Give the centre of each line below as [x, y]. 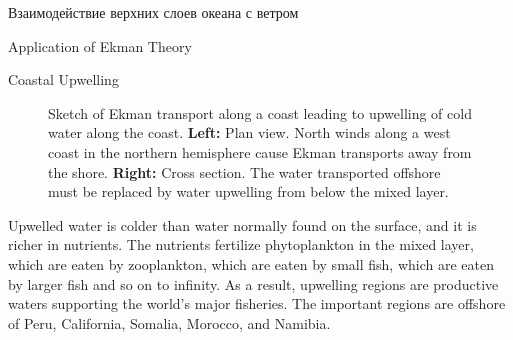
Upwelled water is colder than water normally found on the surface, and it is [242, 224]
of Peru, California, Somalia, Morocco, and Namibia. [169, 322]
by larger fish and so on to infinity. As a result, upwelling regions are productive [253, 283]
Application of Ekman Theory [100, 45]
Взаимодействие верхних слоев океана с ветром [153, 12]
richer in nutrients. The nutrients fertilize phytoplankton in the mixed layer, [241, 244]
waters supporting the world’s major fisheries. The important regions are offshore [257, 303]
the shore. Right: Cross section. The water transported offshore [244, 171]
